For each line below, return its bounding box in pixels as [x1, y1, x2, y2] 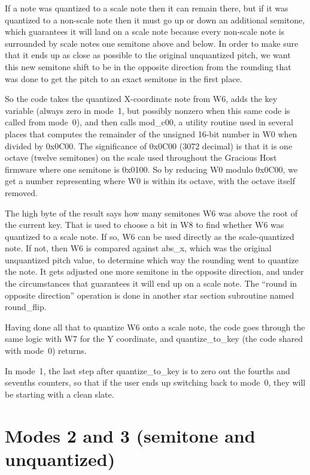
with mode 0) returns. [5, 344, 87, 357]
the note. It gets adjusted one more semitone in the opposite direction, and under [5, 265, 304, 278]
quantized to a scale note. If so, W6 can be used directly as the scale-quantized [5, 230, 294, 242]
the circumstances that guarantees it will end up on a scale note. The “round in [5, 277, 297, 290]
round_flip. [5, 300, 47, 313]
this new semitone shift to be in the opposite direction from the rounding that [5, 60, 291, 73]
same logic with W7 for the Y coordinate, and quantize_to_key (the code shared [5, 332, 303, 345]
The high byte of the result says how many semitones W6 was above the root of [5, 206, 297, 219]
